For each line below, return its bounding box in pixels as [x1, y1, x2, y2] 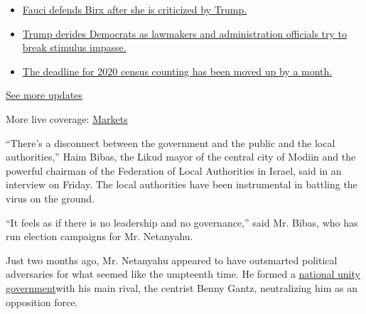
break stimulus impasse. [22, 40, 127, 55]
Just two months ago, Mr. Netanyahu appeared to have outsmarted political [6, 252, 338, 267]
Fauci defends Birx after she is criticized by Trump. [22, 2, 247, 16]
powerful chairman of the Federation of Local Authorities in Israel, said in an [6, 163, 342, 178]
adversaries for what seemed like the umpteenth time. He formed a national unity [6, 266, 360, 281]
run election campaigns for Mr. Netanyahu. [6, 229, 193, 244]
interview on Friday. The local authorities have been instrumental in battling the [6, 177, 357, 192]
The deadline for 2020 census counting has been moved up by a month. [22, 63, 333, 78]
